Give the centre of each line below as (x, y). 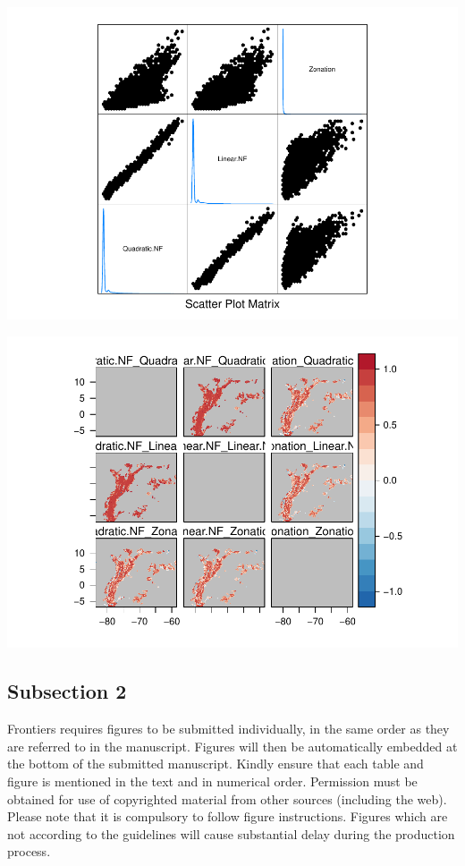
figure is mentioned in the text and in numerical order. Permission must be (212, 781)
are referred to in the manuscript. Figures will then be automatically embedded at (232, 746)
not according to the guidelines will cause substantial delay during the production (231, 833)
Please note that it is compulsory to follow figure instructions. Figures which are (228, 816)
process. (29, 851)
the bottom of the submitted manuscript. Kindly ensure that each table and (216, 764)
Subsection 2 (67, 691)
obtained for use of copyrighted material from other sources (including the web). (227, 798)
